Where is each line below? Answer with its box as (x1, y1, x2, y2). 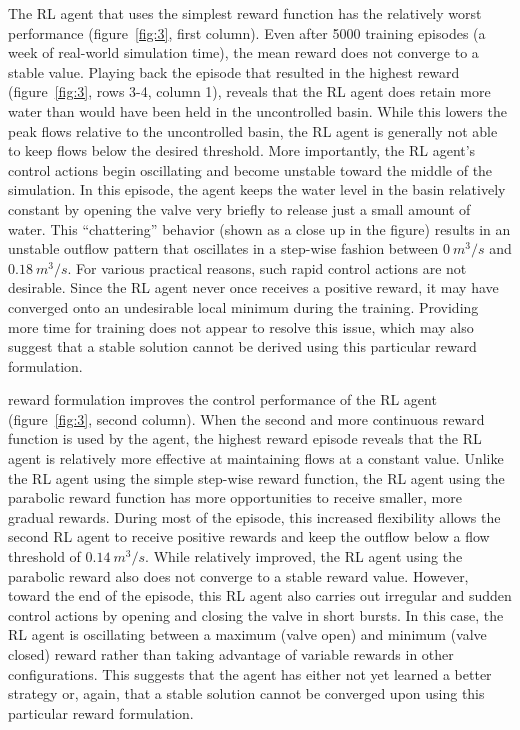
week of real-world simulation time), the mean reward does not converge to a (8, 42, 479, 63)
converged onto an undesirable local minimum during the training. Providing (8, 296, 479, 317)
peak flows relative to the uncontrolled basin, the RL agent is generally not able (8, 120, 498, 141)
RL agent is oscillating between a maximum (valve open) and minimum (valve (8, 624, 487, 645)
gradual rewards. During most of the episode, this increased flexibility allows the (8, 506, 501, 527)
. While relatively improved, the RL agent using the (145, 546, 463, 567)
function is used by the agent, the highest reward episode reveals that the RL (8, 428, 482, 449)
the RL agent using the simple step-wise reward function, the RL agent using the (8, 467, 505, 488)
